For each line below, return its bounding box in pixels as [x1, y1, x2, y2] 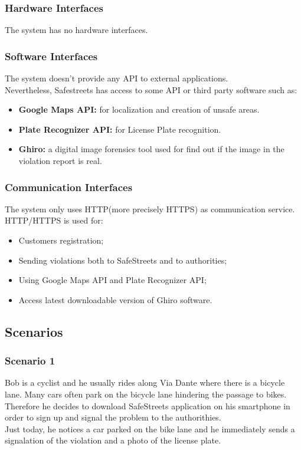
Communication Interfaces [5, 179, 133, 194]
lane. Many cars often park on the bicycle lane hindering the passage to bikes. [5, 387, 287, 400]
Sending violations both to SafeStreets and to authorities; [18, 254, 227, 266]
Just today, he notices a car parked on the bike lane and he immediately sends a [5, 422, 295, 435]
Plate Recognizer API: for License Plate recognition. [18, 123, 221, 135]
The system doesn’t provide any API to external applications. [5, 72, 228, 84]
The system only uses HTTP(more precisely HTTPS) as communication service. [5, 202, 295, 215]
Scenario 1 [5, 353, 55, 368]
